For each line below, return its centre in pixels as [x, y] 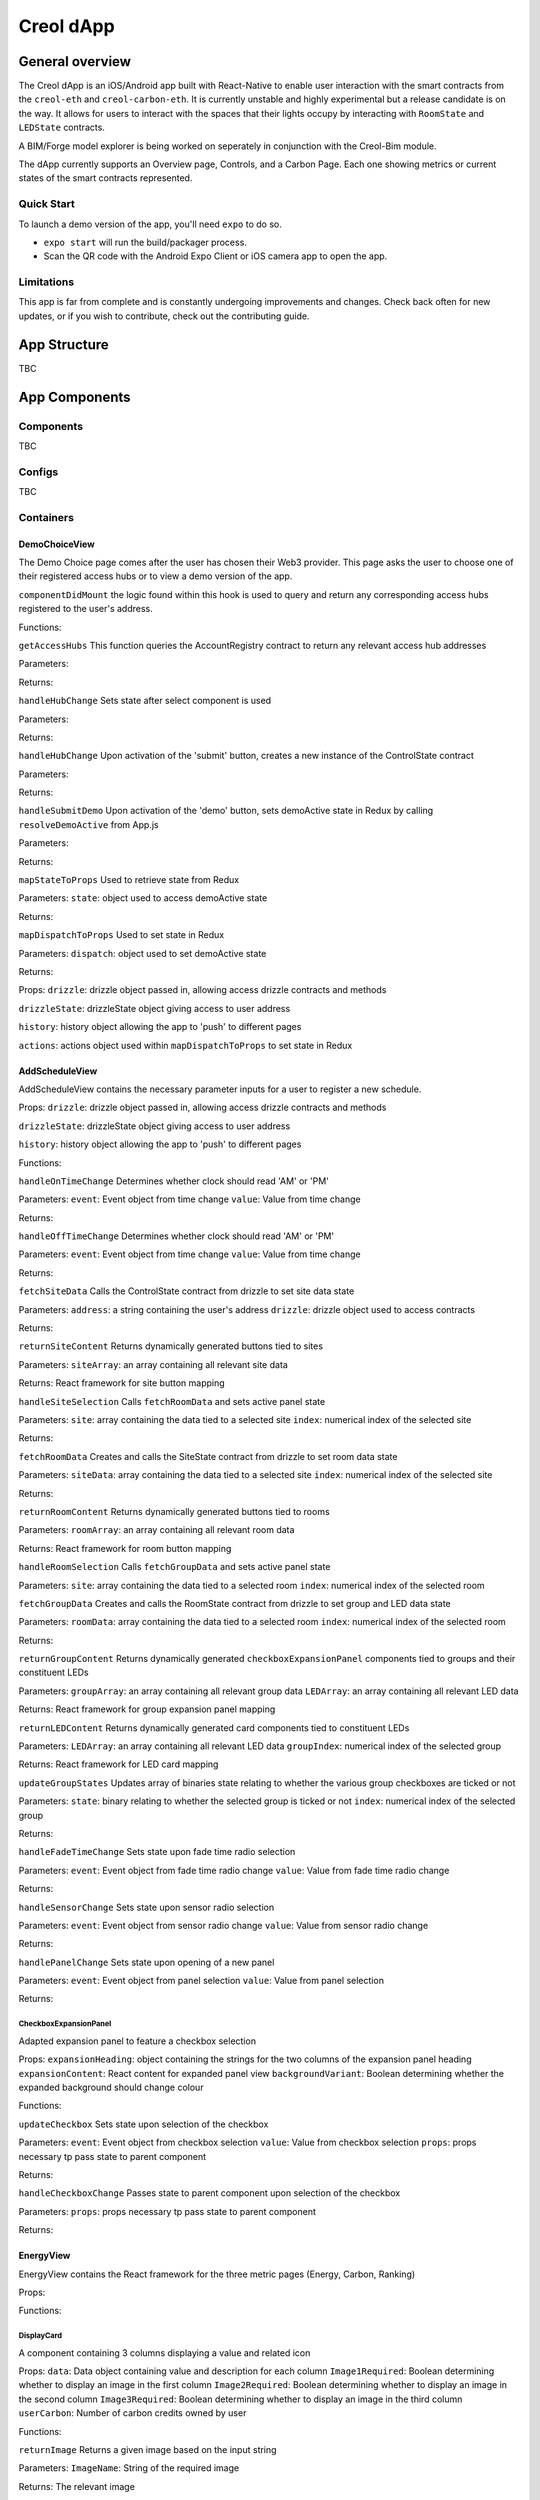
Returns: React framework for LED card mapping [118, 1764]
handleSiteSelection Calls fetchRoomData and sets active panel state [172, 1401]
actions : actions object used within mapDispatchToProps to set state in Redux [185, 1045]
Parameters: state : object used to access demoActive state [143, 898]
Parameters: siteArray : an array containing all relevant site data [153, 1364]
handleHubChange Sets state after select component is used [145, 701]
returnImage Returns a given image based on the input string [147, 2450]
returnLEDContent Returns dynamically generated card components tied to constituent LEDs [214, 1727]
